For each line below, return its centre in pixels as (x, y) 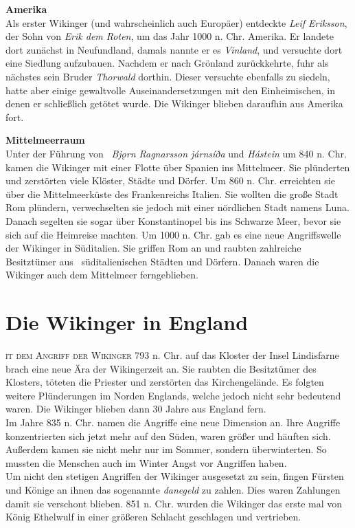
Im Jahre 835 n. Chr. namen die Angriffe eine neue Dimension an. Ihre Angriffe (173, 422)
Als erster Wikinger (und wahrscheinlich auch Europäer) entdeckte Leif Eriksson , (176, 22)
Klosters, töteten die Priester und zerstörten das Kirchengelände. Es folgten (165, 382)
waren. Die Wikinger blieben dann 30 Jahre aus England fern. (136, 409)
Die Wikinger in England (127, 322)
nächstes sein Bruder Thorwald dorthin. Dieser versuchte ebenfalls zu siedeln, (168, 76)
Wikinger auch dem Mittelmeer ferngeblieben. (102, 275)
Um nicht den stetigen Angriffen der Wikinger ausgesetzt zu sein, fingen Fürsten (175, 476)
